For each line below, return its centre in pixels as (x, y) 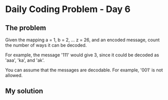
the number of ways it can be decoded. (46, 45)
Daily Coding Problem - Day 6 (68, 9)
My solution (24, 91)
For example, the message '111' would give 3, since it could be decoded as (82, 55)
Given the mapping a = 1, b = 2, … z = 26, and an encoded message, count (82, 40)
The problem (26, 28)
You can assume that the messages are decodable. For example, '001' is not (84, 70)
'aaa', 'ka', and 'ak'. (25, 60)
